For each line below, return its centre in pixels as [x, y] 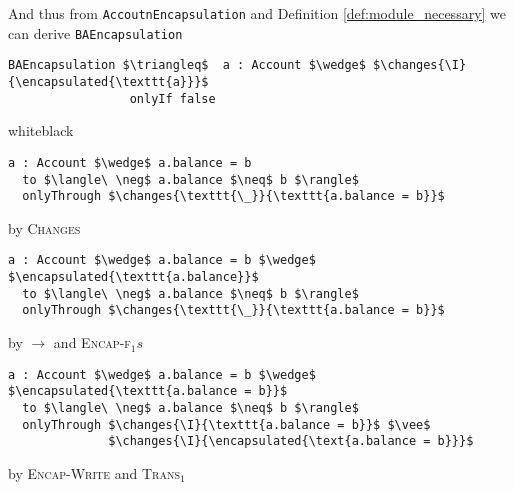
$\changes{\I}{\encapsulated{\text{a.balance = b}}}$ [291, 441]
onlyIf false [172, 98]
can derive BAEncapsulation [95, 32]
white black [41, 130]
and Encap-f [92, 342]
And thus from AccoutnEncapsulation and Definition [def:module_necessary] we [257, 13]
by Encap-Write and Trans [94, 472]
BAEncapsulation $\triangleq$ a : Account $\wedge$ [187, 65]
